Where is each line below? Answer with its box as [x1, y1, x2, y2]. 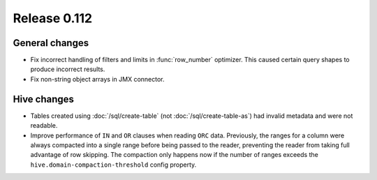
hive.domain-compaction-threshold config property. [30, 160, 197, 169]
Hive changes [13, 93, 75, 105]
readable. [30, 121, 58, 130]
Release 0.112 [13, 10, 93, 26]
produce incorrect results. [30, 65, 105, 73]
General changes [13, 37, 89, 49]
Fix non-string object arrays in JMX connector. [30, 75, 165, 83]
